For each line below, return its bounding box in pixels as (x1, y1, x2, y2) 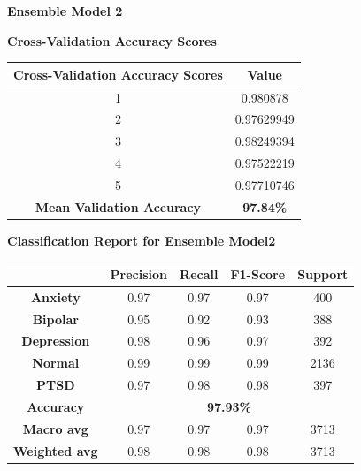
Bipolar (32, 309, 79, 328)
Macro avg (22, 419, 88, 437)
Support (297, 264, 349, 283)
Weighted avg (13, 441, 98, 460)
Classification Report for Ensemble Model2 (7, 231, 276, 249)
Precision (110, 264, 168, 283)
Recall (180, 264, 219, 283)
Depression (21, 331, 90, 350)
